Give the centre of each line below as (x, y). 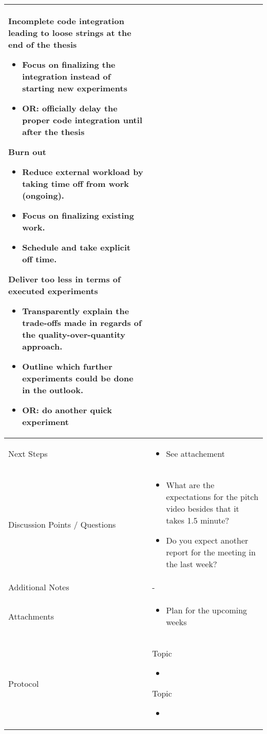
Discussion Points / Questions (62, 524)
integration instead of (66, 76)
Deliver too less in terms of (64, 279)
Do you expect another (207, 540)
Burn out (27, 152)
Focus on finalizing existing (78, 215)
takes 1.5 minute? (198, 520)
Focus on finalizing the (69, 64)
